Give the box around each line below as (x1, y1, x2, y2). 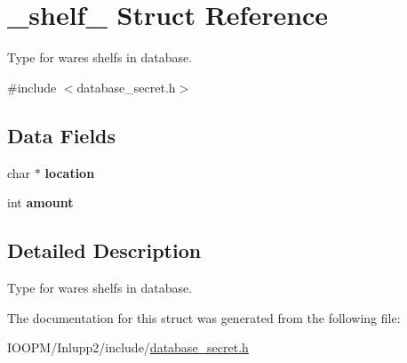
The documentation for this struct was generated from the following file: (7, 308, 401, 327)
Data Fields (7, 121, 116, 149)
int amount (7, 193, 74, 212)
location (44, 163, 95, 181)
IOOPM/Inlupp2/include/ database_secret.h (7, 338, 249, 357)
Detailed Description (7, 237, 202, 264)
